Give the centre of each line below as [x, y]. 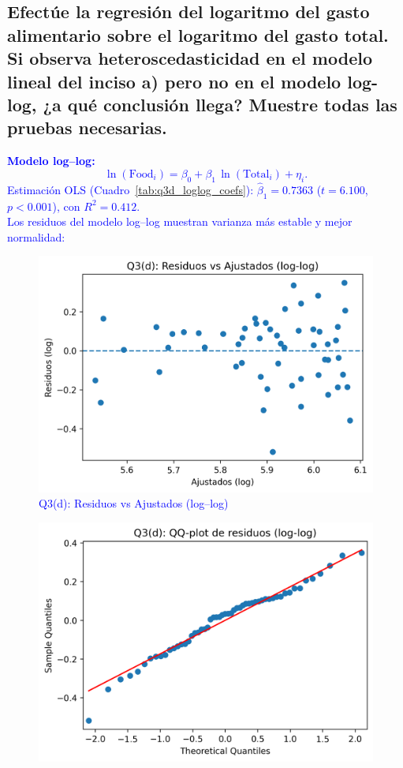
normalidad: [36, 236]
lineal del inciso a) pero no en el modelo [174, 81]
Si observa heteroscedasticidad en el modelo [190, 58]
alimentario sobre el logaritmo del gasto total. [198, 34]
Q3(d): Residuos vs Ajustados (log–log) [134, 503]
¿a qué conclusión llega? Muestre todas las [220, 104]
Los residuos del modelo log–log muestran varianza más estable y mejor [180, 221]
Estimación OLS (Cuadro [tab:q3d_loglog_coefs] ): [131, 189]
